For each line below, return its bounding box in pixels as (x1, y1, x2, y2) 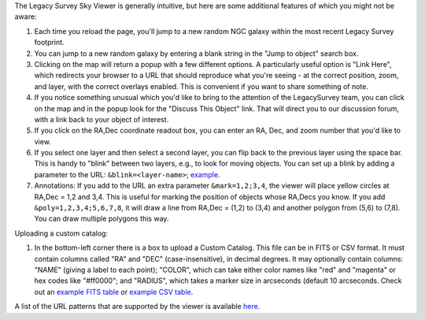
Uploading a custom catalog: (14, 229, 108, 238)
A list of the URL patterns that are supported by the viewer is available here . (14, 302, 261, 311)
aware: (14, 12, 37, 21)
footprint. (34, 38, 65, 47)
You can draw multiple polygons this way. (34, 214, 169, 224)
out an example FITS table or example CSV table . (34, 287, 194, 296)
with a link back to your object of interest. (34, 114, 169, 124)
